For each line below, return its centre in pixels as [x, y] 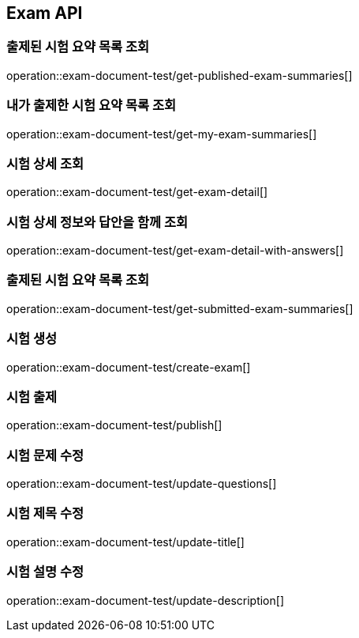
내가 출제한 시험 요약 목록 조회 [92, 106]
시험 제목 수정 [45, 513]
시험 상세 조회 [45, 163]
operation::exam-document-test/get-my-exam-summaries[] [162, 134]
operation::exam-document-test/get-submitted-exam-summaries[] [180, 308]
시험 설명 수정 [45, 572]
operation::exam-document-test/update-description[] [145, 600]
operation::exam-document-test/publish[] [114, 425]
